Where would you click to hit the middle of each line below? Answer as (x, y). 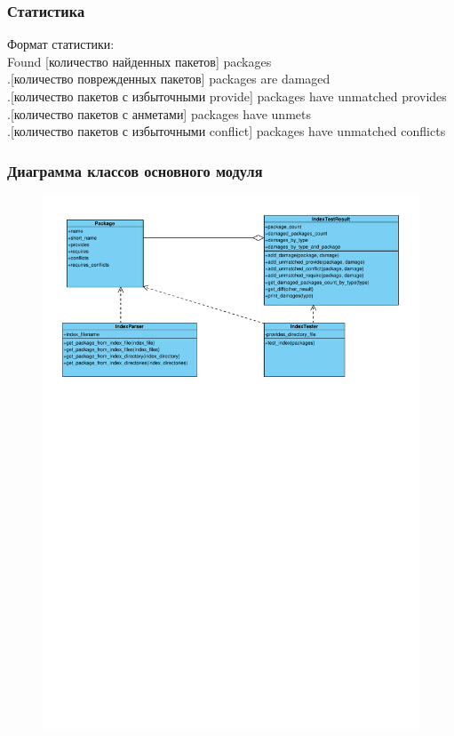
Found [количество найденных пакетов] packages (139, 61)
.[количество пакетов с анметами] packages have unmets (159, 113)
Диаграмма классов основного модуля (135, 170)
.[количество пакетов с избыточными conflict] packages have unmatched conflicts (227, 131)
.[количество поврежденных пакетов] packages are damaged (169, 79)
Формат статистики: (61, 44)
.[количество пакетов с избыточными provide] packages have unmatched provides (227, 96)
